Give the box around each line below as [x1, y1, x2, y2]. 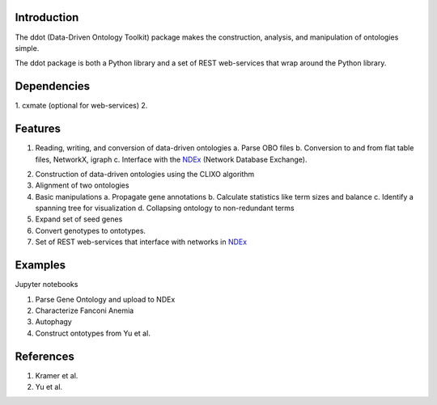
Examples [15, 259, 66, 272]
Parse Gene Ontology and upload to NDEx [35, 294, 176, 304]
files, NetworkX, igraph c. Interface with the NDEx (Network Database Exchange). [35, 154, 308, 164]
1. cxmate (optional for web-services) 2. [15, 101, 148, 111]
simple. [15, 43, 40, 53]
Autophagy [35, 317, 72, 327]
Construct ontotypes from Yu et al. [35, 328, 151, 338]
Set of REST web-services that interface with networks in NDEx [35, 237, 247, 247]
